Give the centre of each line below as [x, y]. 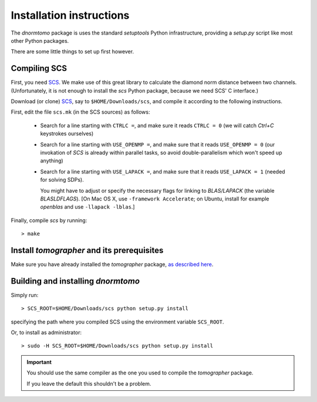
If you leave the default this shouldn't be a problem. [89, 383]
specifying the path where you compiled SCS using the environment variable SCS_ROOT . [117, 322]
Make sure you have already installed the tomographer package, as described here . [112, 264]
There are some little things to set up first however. [72, 52]
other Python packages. [40, 40]
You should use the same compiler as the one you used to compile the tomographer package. [140, 373]
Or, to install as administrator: [46, 333]
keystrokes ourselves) [67, 134]
